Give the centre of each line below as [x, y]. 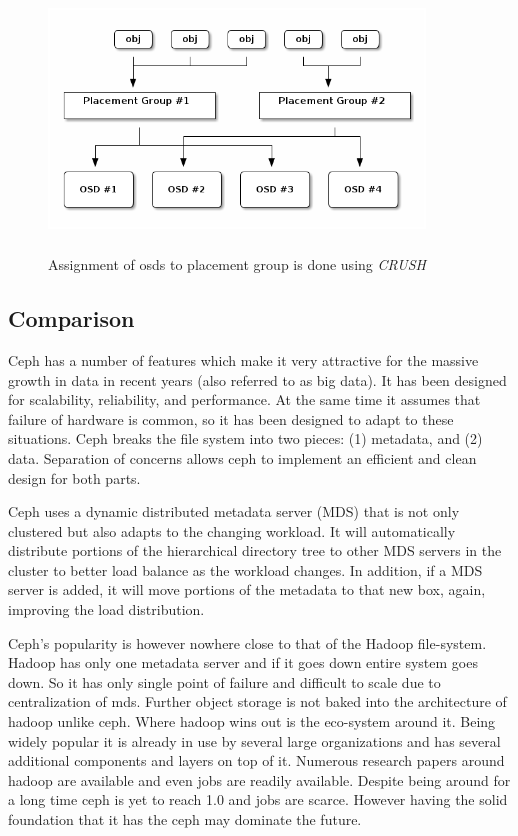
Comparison [71, 318]
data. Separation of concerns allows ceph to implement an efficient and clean [242, 457]
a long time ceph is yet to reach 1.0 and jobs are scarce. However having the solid [258, 799]
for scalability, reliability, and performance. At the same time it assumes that [244, 399]
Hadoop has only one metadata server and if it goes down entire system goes [243, 662]
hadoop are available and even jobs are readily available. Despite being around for [259, 779]
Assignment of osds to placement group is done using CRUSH [237, 264]
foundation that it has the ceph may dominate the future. [185, 819]
